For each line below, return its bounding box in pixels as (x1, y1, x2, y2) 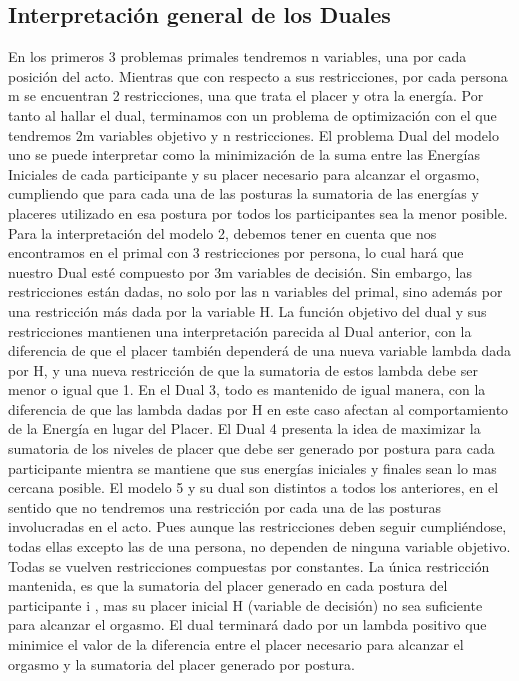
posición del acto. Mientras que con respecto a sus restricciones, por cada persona (8, 65, 508, 86)
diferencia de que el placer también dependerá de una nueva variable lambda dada (8, 340, 512, 361)
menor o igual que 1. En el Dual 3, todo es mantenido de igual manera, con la (8, 379, 486, 400)
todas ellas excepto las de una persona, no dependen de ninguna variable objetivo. (8, 536, 511, 557)
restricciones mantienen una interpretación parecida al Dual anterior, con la (8, 320, 472, 341)
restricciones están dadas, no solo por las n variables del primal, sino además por (8, 281, 503, 302)
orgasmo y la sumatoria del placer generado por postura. (8, 653, 355, 674)
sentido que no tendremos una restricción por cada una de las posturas (8, 496, 442, 517)
